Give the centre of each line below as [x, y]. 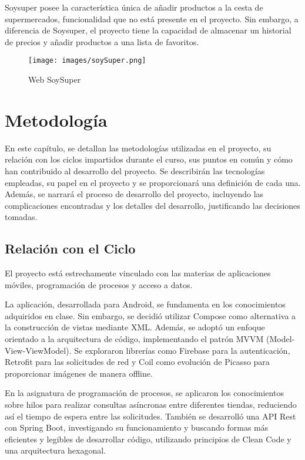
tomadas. [21, 217]
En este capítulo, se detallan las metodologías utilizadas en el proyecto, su [138, 148]
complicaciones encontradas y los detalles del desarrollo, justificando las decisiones [152, 205]
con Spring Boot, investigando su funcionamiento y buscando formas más [137, 427]
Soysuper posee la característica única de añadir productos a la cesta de [134, 7]
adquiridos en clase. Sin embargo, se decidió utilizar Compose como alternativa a [150, 315]
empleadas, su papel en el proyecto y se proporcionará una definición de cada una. [153, 182]
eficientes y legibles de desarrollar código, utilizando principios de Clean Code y [148, 439]
